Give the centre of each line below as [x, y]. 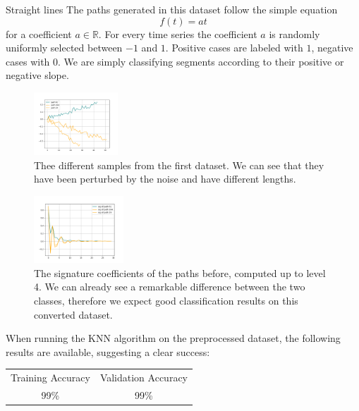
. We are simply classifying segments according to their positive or [201, 61]
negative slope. [37, 75]
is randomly [294, 33]
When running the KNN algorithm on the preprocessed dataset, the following [173, 338]
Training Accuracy [50, 378]
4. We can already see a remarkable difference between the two [170, 287]
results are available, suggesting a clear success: [108, 351]
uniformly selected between [64, 48]
